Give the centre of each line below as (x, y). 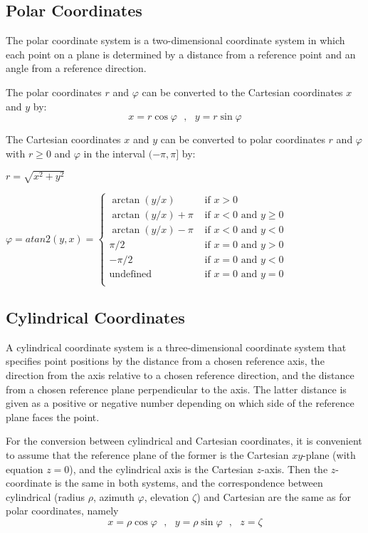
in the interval (114, 153)
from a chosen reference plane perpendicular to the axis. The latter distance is (176, 389)
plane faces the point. (53, 416)
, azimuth (114, 496)
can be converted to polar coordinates (243, 139)
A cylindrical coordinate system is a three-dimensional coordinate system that (176, 347)
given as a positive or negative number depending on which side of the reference (180, 403)
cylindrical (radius (46, 496)
